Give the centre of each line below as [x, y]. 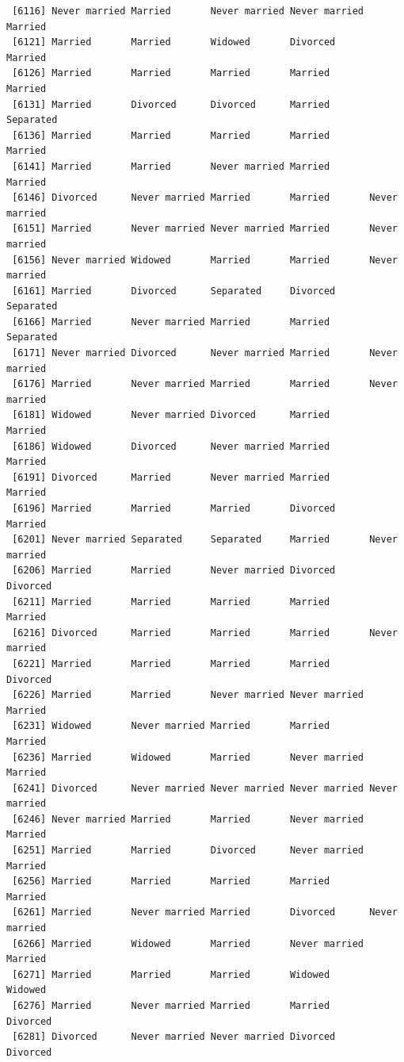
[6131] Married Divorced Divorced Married [171, 104]
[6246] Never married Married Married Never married [188, 819]
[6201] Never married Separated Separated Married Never [205, 540]
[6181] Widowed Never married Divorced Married [171, 415]
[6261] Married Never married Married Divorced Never [205, 912]
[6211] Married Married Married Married [171, 602]
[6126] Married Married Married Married [171, 73]
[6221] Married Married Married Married [171, 663]
